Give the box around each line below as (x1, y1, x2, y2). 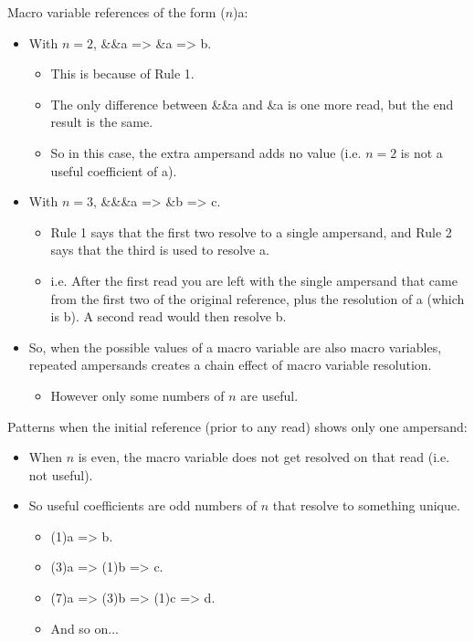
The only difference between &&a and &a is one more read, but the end (50, 94, 454, 113)
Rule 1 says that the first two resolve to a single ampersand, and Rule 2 (50, 222, 452, 241)
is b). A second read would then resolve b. (50, 307, 287, 326)
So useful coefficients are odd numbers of (28, 496, 257, 515)
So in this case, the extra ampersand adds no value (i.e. (50, 142, 362, 162)
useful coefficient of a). (50, 161, 177, 180)
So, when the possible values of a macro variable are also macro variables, (28, 337, 442, 356)
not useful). (28, 465, 93, 484)
